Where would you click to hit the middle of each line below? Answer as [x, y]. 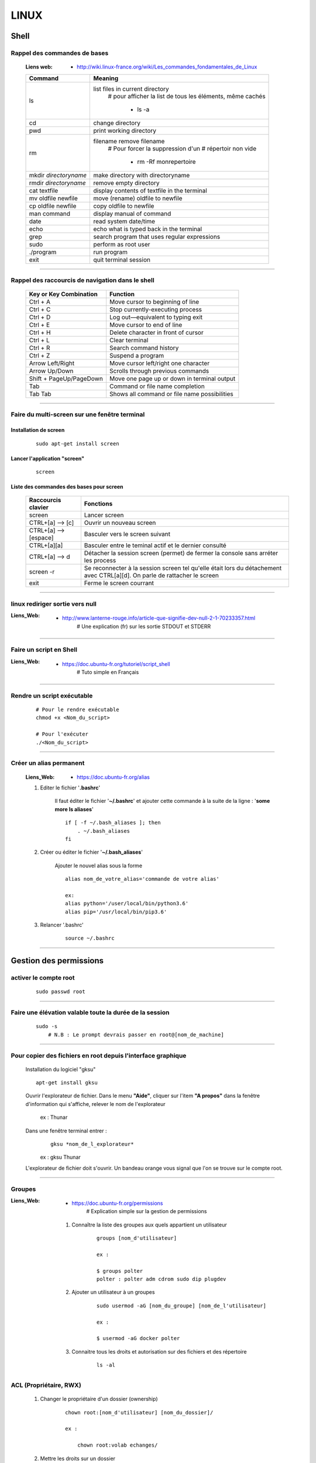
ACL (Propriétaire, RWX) [46, 1385]
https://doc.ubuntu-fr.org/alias [114, 777]
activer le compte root [43, 978]
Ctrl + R [39, 348]
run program [111, 252]
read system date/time [124, 221]
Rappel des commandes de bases [60, 53]
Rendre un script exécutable [52, 695]
